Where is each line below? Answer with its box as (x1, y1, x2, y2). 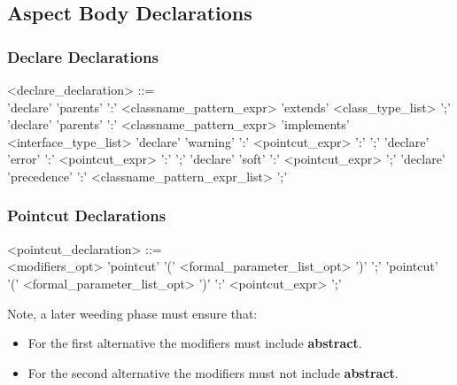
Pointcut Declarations (7, 204, 167, 227)
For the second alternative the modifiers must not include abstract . (27, 363, 399, 381)
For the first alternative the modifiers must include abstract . (27, 334, 362, 352)
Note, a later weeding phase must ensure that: (7, 304, 258, 322)
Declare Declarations (7, 45, 159, 67)
